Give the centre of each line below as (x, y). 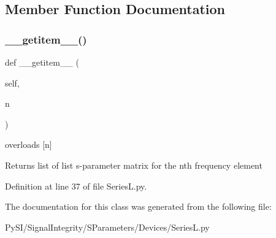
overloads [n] (29, 144)
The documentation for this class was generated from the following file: (138, 206)
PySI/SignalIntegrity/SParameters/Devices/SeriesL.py (107, 227)
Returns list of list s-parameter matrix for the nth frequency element (134, 165)
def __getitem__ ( (42, 62)
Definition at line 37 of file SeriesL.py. (76, 186)
